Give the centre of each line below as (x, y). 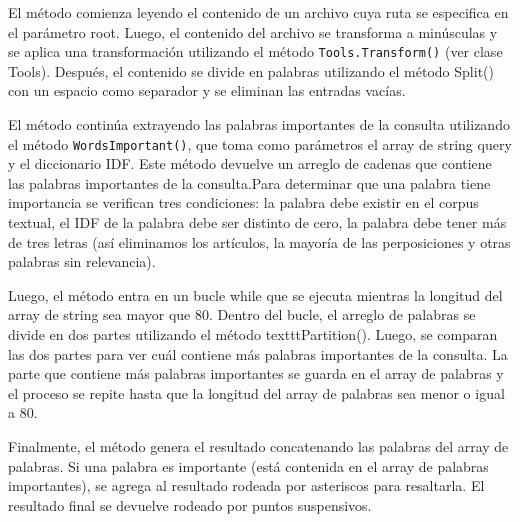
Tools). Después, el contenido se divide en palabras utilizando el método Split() (251, 70)
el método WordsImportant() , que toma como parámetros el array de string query (260, 143)
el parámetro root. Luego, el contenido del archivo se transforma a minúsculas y (253, 31)
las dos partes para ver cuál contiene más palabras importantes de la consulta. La (258, 353)
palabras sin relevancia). (82, 261)
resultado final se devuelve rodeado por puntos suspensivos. (190, 504)
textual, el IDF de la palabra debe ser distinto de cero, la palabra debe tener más (257, 222)
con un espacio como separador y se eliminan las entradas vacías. (207, 90)
